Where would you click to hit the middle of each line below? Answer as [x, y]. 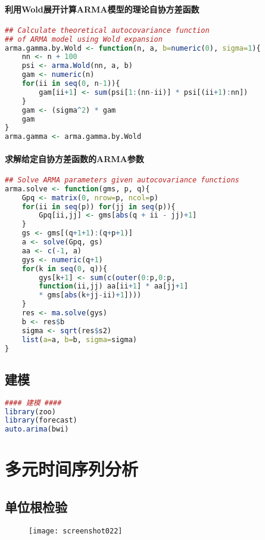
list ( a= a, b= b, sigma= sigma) [79, 339]
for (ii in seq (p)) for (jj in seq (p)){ [99, 207]
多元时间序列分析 [72, 469]
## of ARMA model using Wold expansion [84, 39]
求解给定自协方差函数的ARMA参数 [74, 158]
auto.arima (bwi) [37, 429]
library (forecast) [41, 420]
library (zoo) [30, 412]
